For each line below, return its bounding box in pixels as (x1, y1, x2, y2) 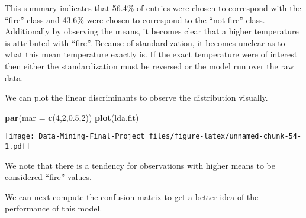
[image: (5, 132, 35, 141)
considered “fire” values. (5, 171, 92, 183)
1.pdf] (5, 142, 30, 150)
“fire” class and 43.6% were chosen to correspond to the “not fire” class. (5, 13, 265, 25)
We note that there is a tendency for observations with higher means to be (5, 159, 276, 171)
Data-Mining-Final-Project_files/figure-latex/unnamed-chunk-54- (38, 132, 302, 141)
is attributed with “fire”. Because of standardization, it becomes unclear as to (5, 36, 285, 49)
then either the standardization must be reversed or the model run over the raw (5, 59, 294, 72)
